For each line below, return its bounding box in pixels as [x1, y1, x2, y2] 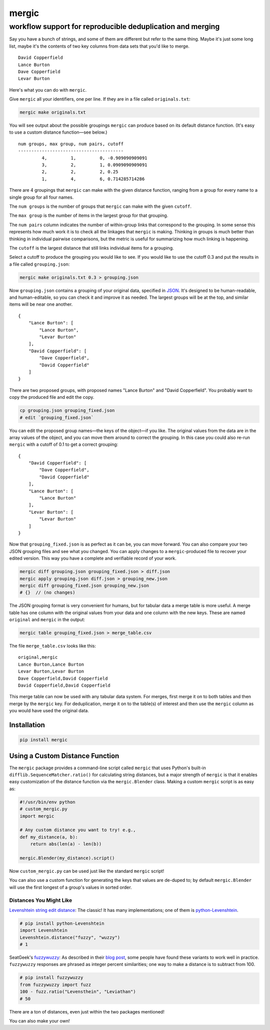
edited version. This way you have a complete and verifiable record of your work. [9, 556, 177, 562]
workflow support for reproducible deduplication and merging [9, 22, 220, 31]
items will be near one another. [9, 301, 73, 307]
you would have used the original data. [9, 708, 89, 714]
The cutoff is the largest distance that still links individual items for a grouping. [9, 245, 174, 251]
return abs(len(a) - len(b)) [30, 841, 102, 847]
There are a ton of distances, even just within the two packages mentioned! [9, 1008, 164, 1014]
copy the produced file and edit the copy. [9, 394, 94, 400]
